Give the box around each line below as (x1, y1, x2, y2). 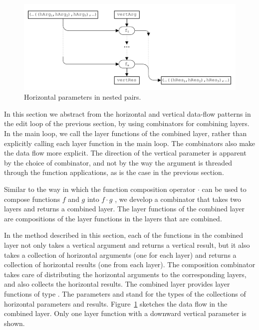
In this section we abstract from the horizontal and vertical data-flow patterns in (4, 108, 251, 119)
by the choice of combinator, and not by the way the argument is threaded (4, 157, 233, 167)
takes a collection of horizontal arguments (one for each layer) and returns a (4, 249, 237, 260)
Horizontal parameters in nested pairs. (24, 92, 141, 102)
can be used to (202, 183, 247, 194)
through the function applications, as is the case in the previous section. (4, 167, 224, 177)
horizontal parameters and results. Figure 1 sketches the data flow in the (4, 298, 228, 309)
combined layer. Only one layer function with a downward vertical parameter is (4, 308, 247, 319)
